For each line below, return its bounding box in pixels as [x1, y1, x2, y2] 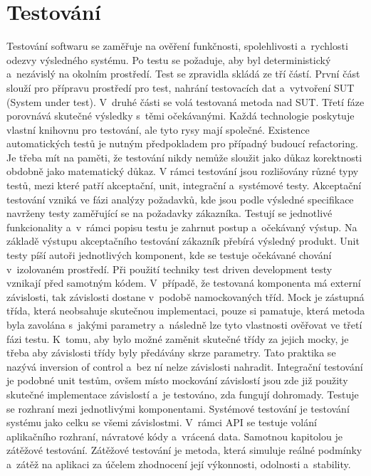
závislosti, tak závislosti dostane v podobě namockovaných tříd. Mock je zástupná [6, 289, 365, 304]
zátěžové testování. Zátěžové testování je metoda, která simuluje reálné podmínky [6, 443, 362, 458]
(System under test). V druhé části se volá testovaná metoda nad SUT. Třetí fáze [6, 94, 365, 109]
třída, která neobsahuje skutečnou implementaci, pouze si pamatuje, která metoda [6, 303, 365, 318]
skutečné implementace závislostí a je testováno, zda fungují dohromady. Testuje [6, 386, 359, 401]
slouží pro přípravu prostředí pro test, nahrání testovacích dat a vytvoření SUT [6, 80, 355, 95]
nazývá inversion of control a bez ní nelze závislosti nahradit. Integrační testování [6, 359, 363, 374]
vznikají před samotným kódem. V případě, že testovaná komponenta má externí [6, 275, 361, 290]
